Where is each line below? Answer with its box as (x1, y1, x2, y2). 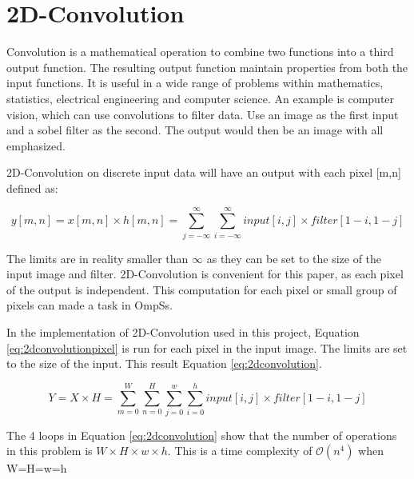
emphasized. (6, 137, 66, 154)
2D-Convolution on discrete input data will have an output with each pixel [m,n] (6, 164, 401, 181)
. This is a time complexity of (167, 442, 312, 459)
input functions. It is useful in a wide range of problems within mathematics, (6, 74, 384, 91)
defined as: (6, 179, 58, 196)
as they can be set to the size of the (206, 249, 382, 266)
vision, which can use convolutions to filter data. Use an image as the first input (6, 106, 399, 122)
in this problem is (6, 442, 93, 459)
